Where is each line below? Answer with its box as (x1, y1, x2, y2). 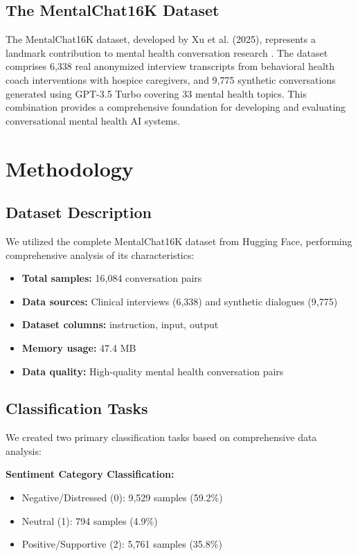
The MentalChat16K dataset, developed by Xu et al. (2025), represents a (6, 32, 316, 46)
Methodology (6, 154, 134, 182)
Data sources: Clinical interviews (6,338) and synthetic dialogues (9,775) (21, 294, 338, 308)
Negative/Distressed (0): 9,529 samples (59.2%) (21, 490, 223, 505)
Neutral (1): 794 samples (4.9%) (21, 513, 158, 528)
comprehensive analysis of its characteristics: (6, 247, 195, 262)
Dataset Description (6, 201, 152, 223)
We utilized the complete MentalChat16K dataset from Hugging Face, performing (6, 233, 352, 248)
